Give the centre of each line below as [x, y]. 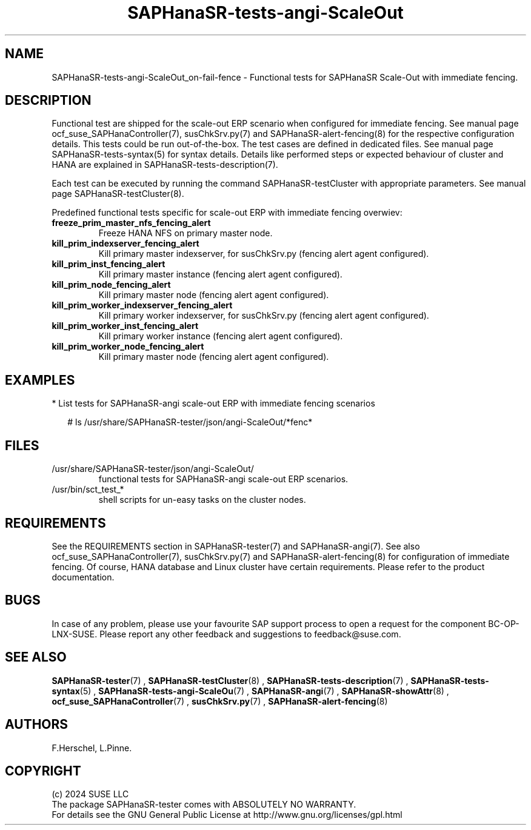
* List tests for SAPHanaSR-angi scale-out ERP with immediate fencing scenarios [213, 403]
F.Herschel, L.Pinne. [92, 748]
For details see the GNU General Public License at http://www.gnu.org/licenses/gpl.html [227, 815]
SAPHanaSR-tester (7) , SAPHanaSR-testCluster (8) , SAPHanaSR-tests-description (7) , [230, 680]
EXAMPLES [40, 380]
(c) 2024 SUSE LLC [90, 794]
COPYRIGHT [43, 771]
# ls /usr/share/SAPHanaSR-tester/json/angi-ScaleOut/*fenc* [190, 422]
